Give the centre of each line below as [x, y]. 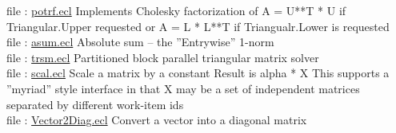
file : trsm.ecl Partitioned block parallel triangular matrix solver [163, 57]
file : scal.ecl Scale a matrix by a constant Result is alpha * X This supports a [198, 73]
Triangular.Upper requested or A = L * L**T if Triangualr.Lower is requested [198, 26]
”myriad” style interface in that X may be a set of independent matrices [183, 88]
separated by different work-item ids [95, 104]
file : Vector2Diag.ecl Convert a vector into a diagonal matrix [157, 120]
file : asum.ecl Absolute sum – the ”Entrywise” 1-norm [140, 42]
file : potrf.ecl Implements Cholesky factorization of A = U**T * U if [176, 10]
